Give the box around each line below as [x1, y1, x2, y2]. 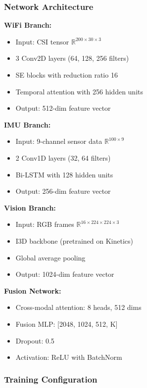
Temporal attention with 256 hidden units [15, 86, 144, 96]
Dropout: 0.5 [15, 335, 54, 345]
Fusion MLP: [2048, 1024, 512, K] [15, 318, 118, 329]
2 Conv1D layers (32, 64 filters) [15, 152, 111, 163]
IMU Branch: [4, 119, 51, 129]
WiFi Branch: [4, 20, 52, 30]
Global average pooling [15, 252, 86, 262]
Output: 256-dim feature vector [15, 186, 111, 196]
